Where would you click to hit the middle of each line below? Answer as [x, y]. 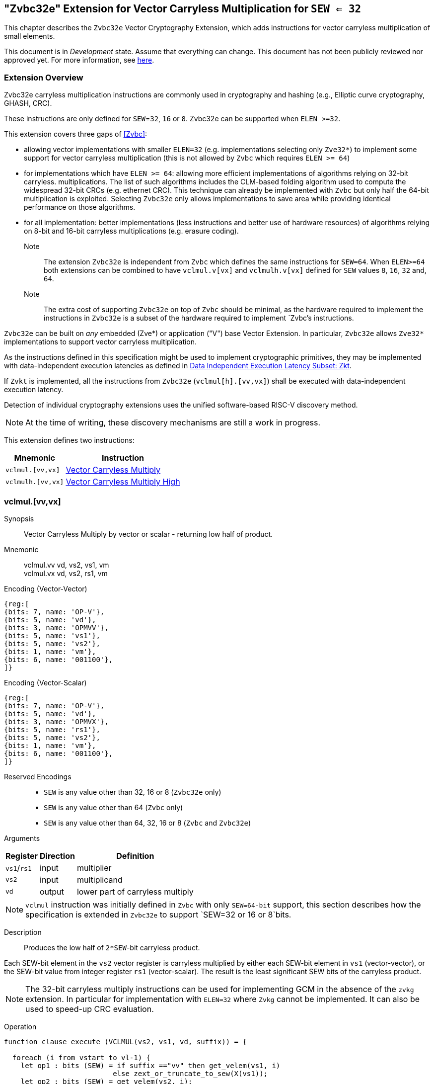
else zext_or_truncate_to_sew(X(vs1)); [190, 1073]
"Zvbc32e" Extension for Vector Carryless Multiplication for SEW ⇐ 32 [183, 9]
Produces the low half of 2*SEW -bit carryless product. [112, 947]
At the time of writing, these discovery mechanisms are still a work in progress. [173, 423]
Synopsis [19, 518]
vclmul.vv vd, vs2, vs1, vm [67, 565]
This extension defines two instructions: [69, 440]
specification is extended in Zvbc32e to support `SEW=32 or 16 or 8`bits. [158, 914]
